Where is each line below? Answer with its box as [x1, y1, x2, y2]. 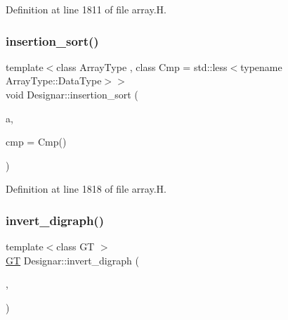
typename [240, 59, 282, 74]
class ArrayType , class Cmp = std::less [56, 59, 228, 74]
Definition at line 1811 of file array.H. [6, 2, 166, 16]
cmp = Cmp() [6, 134, 67, 149]
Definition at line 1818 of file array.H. [6, 181, 166, 196]
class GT [56, 239, 95, 254]
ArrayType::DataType [6, 73, 102, 88]
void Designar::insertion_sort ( [6, 87, 138, 101]
